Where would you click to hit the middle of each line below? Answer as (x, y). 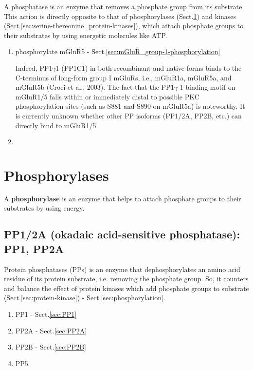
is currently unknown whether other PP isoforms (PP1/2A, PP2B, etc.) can (128, 115)
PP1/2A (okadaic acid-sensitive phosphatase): (122, 234)
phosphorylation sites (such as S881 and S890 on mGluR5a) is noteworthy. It (130, 106)
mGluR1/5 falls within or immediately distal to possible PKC (107, 96)
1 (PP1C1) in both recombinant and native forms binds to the (149, 68)
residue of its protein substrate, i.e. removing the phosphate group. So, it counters (126, 279)
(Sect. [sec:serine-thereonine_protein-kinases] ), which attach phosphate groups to (124, 26)
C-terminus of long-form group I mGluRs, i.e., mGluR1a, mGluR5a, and (123, 77)
